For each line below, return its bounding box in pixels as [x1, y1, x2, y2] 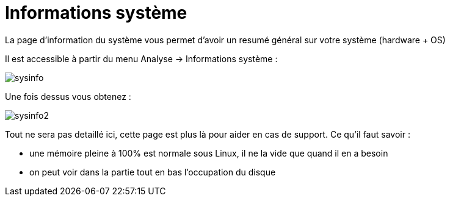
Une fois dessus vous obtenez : [5, 91, 131, 102]
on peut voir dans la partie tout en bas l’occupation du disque [29, 166, 276, 177]
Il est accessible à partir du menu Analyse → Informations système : [5, 53, 278, 64]
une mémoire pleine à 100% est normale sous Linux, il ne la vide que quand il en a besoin [29, 147, 388, 158]
